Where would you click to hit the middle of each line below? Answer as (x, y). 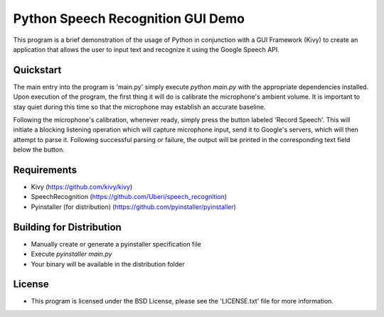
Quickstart (37, 70)
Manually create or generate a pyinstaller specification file (116, 244)
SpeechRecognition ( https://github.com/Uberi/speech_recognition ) (129, 197)
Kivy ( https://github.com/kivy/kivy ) (82, 187)
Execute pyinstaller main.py (71, 254)
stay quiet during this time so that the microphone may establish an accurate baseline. (139, 107)
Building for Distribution (68, 227)
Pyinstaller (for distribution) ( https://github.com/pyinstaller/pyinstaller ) (133, 207)
